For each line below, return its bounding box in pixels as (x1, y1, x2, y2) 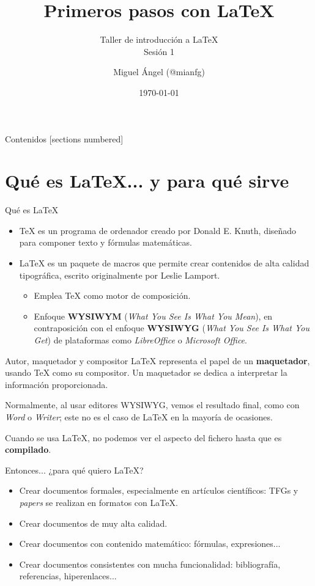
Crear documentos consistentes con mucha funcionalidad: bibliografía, (19, 557, 281, 570)
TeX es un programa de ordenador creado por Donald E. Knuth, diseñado (19, 224, 297, 236)
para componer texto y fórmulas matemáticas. (19, 236, 192, 249)
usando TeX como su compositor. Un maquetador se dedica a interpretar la (5, 366, 287, 379)
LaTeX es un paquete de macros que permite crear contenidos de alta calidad (19, 257, 309, 269)
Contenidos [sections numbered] (5, 132, 124, 145)
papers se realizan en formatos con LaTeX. (19, 496, 178, 508)
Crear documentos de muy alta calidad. (19, 516, 168, 529)
